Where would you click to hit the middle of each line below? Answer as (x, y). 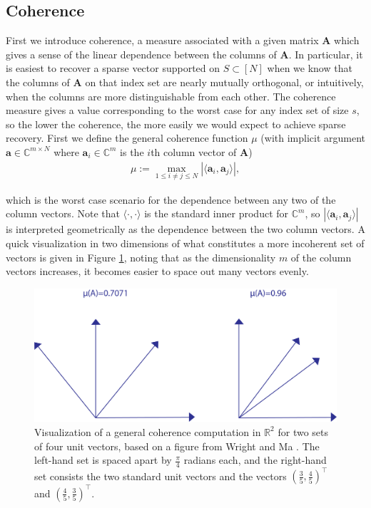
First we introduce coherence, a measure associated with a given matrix (162, 40)
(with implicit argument (313, 138)
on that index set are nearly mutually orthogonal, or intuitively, (224, 82)
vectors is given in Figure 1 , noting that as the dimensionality (141, 257)
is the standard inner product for (217, 213)
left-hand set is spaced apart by (103, 460)
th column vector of (194, 151)
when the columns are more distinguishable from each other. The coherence (171, 96)
